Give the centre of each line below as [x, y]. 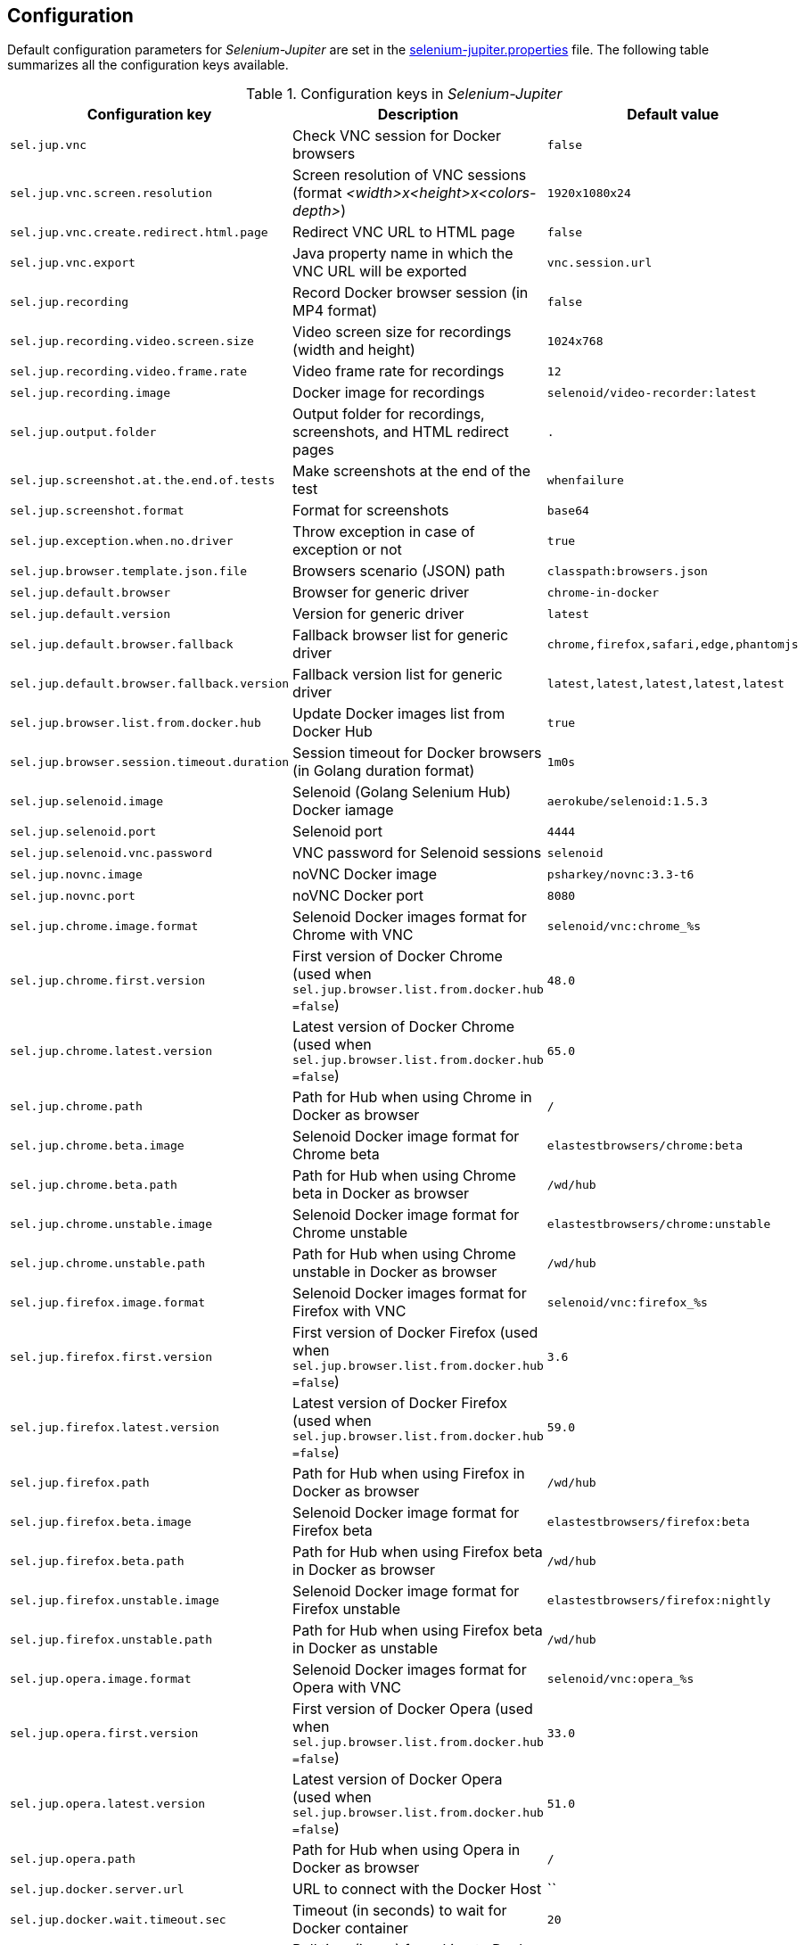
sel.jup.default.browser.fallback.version [150, 683]
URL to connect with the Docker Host [417, 1889]
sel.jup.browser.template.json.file [129, 571]
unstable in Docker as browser [395, 1272]
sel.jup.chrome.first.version [108, 981]
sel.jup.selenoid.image [87, 801]
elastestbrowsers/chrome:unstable [659, 1224]
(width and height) [354, 350]
